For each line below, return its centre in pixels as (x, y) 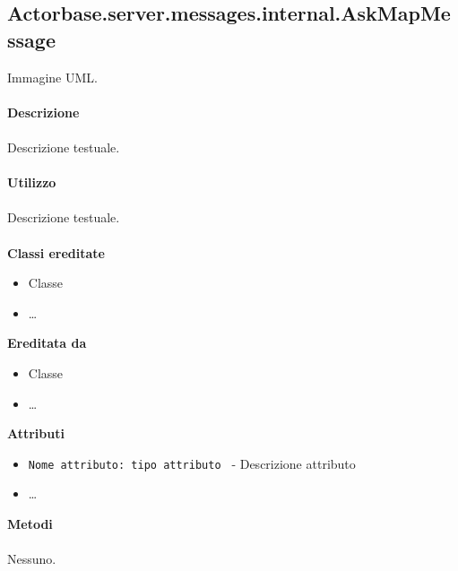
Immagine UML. (52, 77)
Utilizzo (32, 182)
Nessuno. (32, 559)
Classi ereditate (56, 252)
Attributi (36, 433)
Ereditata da (47, 343)
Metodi (30, 523)
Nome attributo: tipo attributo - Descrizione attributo (192, 463)
